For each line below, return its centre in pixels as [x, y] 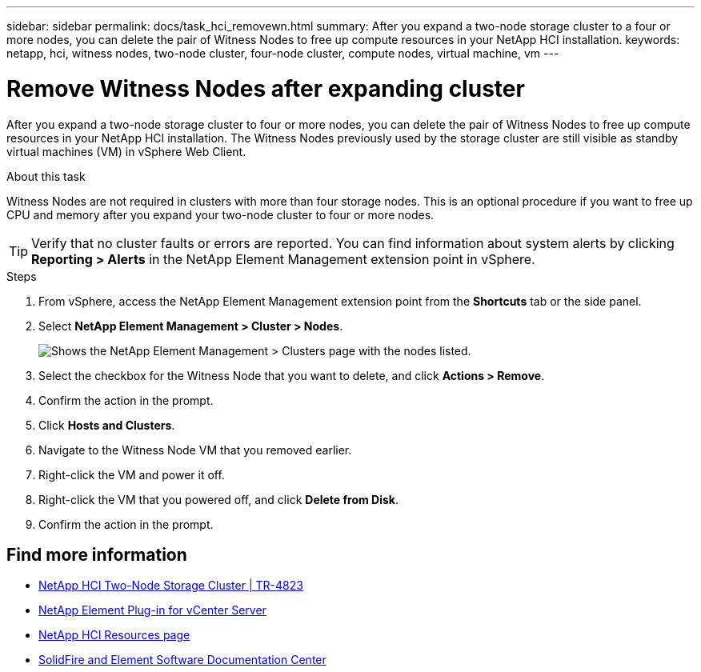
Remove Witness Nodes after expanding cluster [266, 88]
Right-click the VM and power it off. [132, 474]
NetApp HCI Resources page [114, 635]
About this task [46, 176]
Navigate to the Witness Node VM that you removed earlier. [195, 450]
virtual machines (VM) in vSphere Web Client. [126, 151]
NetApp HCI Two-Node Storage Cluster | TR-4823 [171, 586]
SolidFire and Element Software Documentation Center [182, 660]
